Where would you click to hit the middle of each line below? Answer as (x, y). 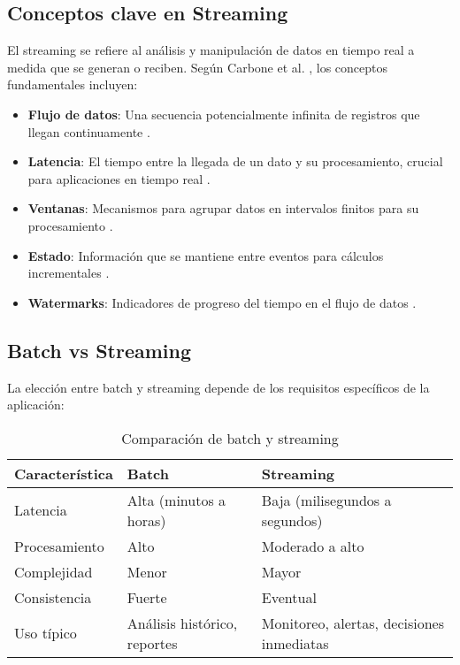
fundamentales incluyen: (73, 84)
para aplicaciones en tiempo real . (119, 178)
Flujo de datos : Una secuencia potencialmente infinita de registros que (224, 114)
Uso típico (46, 633)
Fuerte (147, 597)
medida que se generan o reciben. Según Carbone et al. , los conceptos (198, 67)
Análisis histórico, (182, 623)
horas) (146, 520)
